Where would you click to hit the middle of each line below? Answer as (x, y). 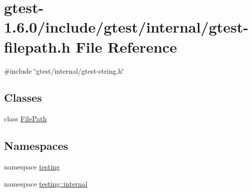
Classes (23, 98)
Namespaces (36, 146)
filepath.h (37, 46)
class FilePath (26, 119)
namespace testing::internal (46, 183)
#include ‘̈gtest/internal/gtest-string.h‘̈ (64, 70)
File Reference (127, 46)
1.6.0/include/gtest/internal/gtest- (127, 27)
